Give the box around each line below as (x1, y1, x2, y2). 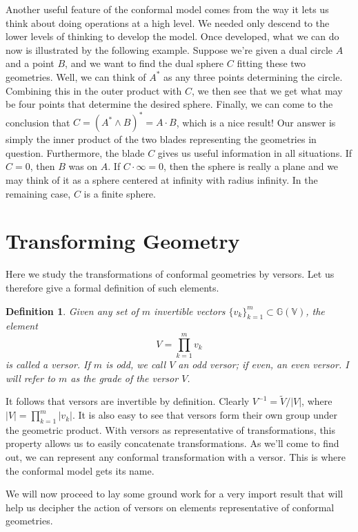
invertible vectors (154, 303, 226, 318)
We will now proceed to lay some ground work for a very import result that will (6, 486, 344, 501)
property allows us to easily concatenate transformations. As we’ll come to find (6, 436, 339, 450)
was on (68, 159, 98, 173)
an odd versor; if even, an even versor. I (178, 357, 349, 372)
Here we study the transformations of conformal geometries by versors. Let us (6, 267, 335, 281)
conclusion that (6, 115, 70, 129)
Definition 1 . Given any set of (6, 303, 139, 318)
